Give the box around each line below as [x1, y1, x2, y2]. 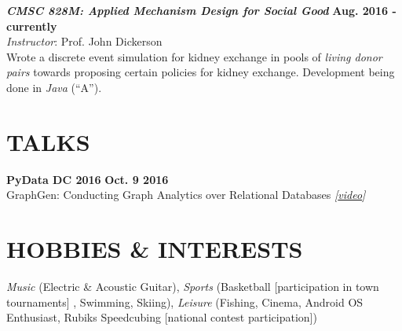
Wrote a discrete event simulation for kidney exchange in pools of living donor [6, 48, 382, 64]
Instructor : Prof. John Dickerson [6, 33, 163, 50]
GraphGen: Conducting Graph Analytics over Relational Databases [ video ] [6, 186, 366, 203]
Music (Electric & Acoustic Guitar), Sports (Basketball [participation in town [6, 278, 379, 294]
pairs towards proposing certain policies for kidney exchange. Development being [6, 64, 395, 80]
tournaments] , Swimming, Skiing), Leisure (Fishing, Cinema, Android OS [6, 293, 364, 310]
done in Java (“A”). [6, 79, 102, 95]
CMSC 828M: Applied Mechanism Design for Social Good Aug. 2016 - [6, 2, 397, 18]
